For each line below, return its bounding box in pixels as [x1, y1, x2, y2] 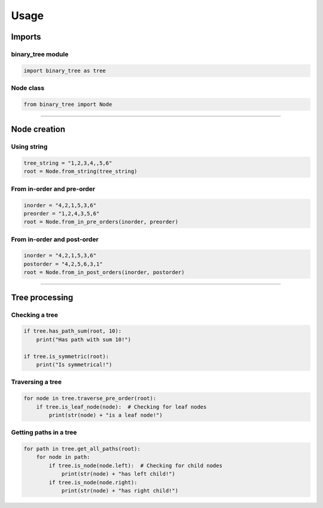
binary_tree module [11, 50, 69, 58]
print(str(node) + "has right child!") [61, 487, 179, 494]
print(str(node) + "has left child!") [61, 470, 176, 477]
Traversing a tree [11, 378, 62, 386]
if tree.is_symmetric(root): [23, 353, 109, 360]
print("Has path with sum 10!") [36, 336, 132, 343]
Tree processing [11, 292, 74, 302]
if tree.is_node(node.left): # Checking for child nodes [48, 462, 223, 469]
